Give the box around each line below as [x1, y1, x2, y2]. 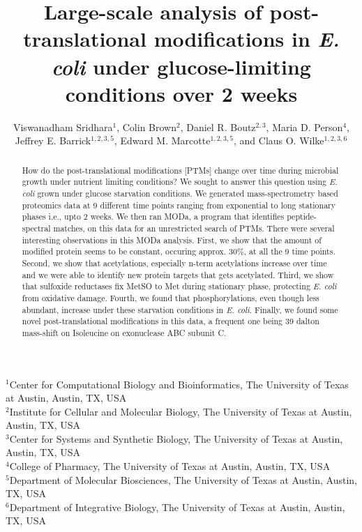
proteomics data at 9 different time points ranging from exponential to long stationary [22, 199, 336, 211]
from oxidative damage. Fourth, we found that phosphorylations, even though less [22, 291, 319, 303]
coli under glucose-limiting [52, 52, 311, 81]
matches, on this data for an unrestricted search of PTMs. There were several [53, 222, 335, 234]
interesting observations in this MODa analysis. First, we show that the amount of [22, 234, 322, 245]
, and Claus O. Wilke [233, 133, 324, 148]
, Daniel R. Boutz [180, 119, 256, 134]
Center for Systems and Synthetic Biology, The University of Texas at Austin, [9, 431, 343, 446]
